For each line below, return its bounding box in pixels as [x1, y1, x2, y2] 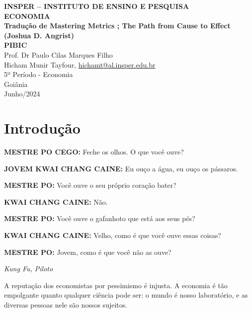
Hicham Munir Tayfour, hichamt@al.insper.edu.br [4, 59, 156, 70]
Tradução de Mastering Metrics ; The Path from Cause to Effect [4, 20, 231, 31]
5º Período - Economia [4, 69, 73, 79]
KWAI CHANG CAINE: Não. [4, 196, 108, 207]
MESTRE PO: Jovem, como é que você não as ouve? [4, 246, 171, 257]
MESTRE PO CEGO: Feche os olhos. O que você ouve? [4, 147, 184, 157]
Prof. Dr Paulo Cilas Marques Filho [4, 49, 113, 60]
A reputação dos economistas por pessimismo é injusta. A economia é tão [4, 280, 228, 290]
